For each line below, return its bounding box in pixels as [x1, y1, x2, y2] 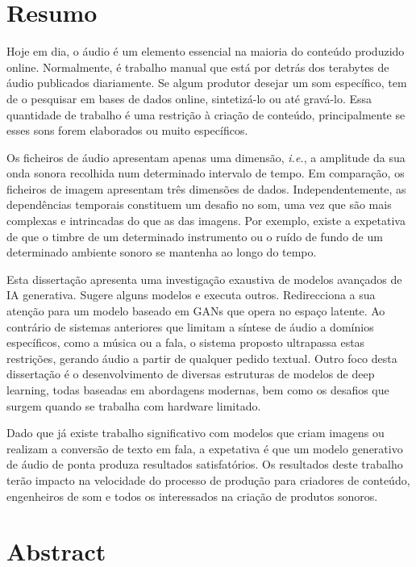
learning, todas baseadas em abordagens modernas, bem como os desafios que [6, 381, 389, 398]
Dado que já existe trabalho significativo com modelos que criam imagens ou [6, 424, 385, 441]
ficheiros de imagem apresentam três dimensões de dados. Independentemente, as [6, 180, 406, 197]
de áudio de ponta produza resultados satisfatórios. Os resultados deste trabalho [6, 456, 403, 473]
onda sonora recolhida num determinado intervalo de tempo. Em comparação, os [6, 165, 405, 181]
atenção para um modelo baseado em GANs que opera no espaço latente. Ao [6, 302, 385, 319]
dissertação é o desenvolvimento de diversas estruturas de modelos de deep [6, 365, 375, 382]
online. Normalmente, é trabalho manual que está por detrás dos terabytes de [6, 58, 389, 75]
